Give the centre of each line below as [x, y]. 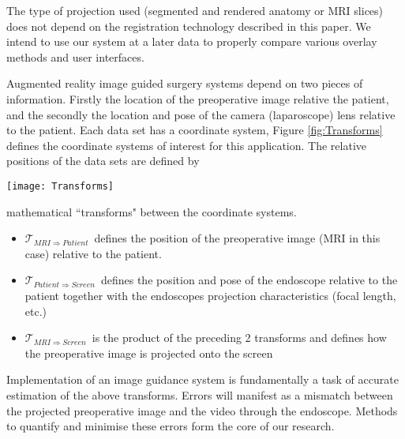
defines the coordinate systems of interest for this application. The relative [186, 145]
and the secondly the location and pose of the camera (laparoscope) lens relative [201, 114]
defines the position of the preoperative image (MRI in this [237, 238]
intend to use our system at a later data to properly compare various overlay [192, 41]
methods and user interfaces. [75, 56]
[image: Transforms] [60, 186]
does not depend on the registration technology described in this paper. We [189, 26]
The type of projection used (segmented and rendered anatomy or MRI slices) [195, 10]
